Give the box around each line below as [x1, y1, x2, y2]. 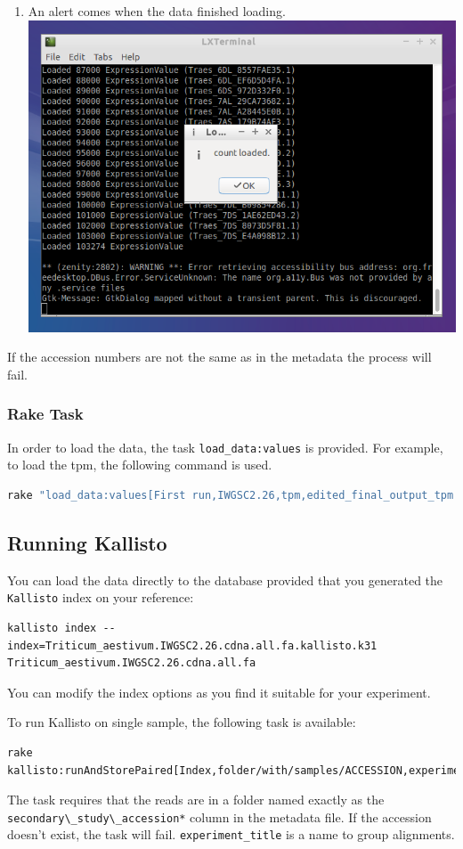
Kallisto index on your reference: [7, 588, 194, 607]
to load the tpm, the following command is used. [7, 455, 272, 474]
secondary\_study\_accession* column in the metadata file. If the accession [7, 807, 432, 826]
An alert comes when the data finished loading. [28, 2, 286, 20]
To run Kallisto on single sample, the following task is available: [7, 713, 356, 731]
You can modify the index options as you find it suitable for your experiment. [7, 682, 431, 701]
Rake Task [7, 403, 84, 425]
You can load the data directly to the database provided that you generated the [7, 570, 443, 589]
